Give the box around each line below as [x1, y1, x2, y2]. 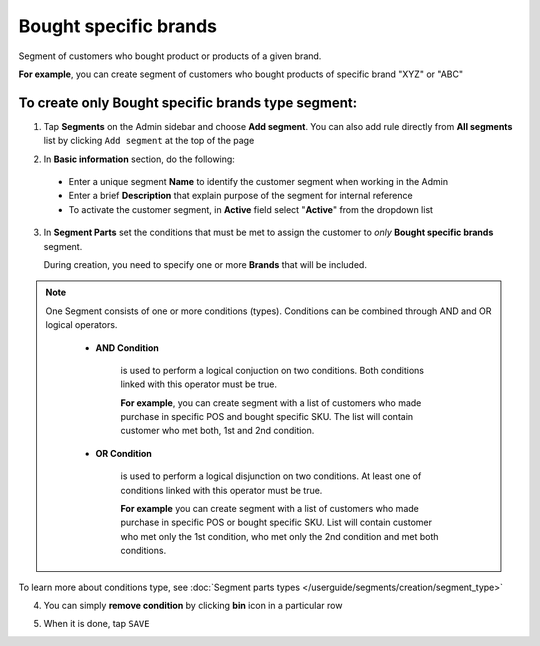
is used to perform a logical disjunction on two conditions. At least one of [120, 470, 422, 482]
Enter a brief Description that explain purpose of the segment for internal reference [68, 190, 414, 202]
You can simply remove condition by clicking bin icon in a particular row [43, 600, 343, 611]
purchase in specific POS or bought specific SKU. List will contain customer [120, 516, 433, 529]
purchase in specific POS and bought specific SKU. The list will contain [120, 411, 414, 423]
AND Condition [95, 341, 160, 354]
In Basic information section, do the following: [43, 153, 235, 165]
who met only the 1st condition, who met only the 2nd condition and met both [120, 530, 439, 542]
